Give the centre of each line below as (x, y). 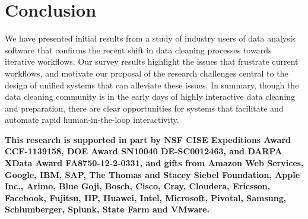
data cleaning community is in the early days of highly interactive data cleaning (150, 96)
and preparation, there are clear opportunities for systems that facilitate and (144, 108)
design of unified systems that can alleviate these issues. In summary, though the (152, 85)
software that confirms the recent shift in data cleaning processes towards (138, 50)
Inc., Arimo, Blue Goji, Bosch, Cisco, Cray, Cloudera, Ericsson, (138, 186)
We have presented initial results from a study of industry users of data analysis (150, 38)
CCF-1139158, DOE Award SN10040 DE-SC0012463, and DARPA (144, 151)
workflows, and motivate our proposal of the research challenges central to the (147, 73)
